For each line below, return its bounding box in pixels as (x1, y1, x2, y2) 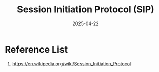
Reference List (5, 43, 68, 55)
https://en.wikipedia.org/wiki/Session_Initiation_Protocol (12, 60, 131, 67)
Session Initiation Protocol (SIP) (17, 4, 154, 15)
